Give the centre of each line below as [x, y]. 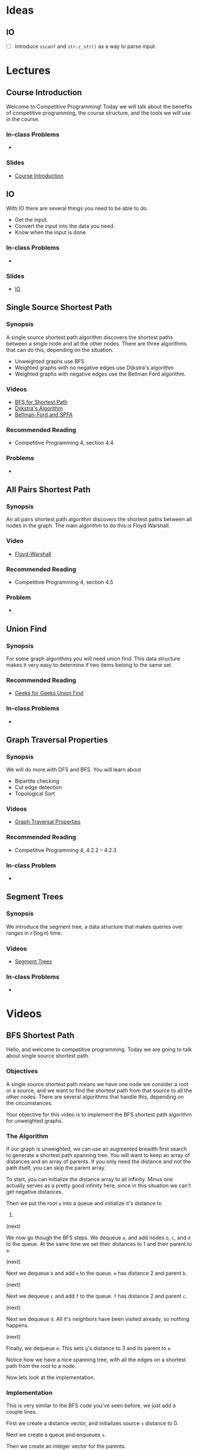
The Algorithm [27, 1136]
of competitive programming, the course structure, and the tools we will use [98, 113]
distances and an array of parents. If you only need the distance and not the [98, 1161]
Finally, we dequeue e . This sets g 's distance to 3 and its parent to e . [89, 1348]
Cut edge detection [38, 787]
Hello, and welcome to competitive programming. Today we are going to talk [99, 1049]
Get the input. [31, 220]
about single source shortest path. [48, 1056]
